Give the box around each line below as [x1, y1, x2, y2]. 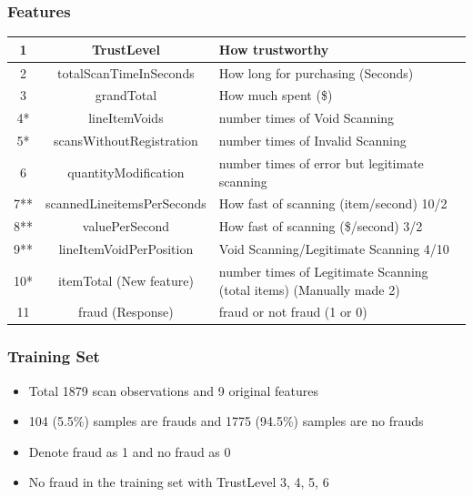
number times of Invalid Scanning [218, 131, 407, 150]
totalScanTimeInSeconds [57, 63, 195, 82]
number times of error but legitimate [218, 153, 424, 172]
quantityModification [67, 162, 185, 181]
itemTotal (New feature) [57, 270, 194, 289]
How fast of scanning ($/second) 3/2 [218, 217, 423, 236]
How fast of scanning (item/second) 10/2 [218, 194, 448, 213]
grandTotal [95, 86, 157, 105]
